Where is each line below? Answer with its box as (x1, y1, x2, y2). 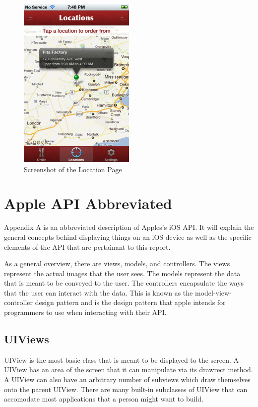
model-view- (194, 287, 232, 298)
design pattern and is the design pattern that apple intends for (35, 297, 226, 307)
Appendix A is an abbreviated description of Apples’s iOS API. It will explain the (4, 222, 254, 232)
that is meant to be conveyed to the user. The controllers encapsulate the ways (4, 278, 244, 288)
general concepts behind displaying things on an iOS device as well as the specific (4, 231, 252, 242)
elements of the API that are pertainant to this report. (4, 241, 171, 252)
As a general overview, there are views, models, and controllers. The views (4, 258, 230, 269)
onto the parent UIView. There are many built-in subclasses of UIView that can (4, 384, 248, 394)
